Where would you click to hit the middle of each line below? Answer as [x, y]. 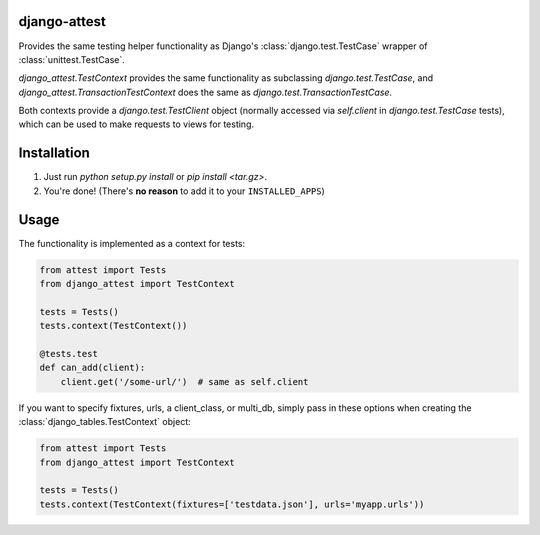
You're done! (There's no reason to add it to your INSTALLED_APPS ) [184, 191]
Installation [54, 153]
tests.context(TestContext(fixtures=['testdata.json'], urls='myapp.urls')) [232, 504]
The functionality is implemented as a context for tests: [132, 243]
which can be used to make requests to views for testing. [136, 124]
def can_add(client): [92, 368]
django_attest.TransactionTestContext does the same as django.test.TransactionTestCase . [205, 92]
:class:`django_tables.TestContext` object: [105, 422]
